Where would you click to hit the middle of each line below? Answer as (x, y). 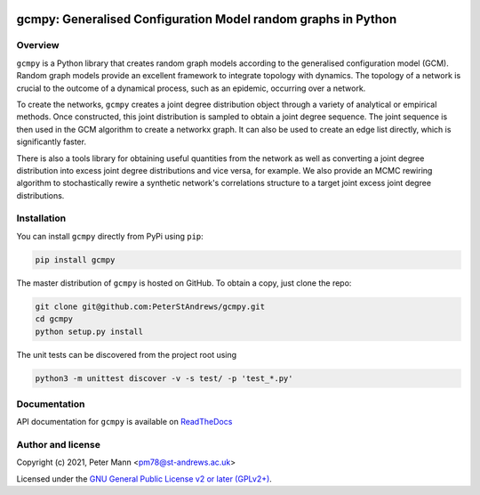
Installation (41, 218)
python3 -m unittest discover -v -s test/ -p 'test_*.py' (164, 378)
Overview (38, 45)
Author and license (59, 445)
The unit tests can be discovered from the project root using (127, 354)
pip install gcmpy (75, 260)
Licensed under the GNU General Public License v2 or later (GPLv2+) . (144, 479)
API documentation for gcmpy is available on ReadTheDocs (124, 422)
